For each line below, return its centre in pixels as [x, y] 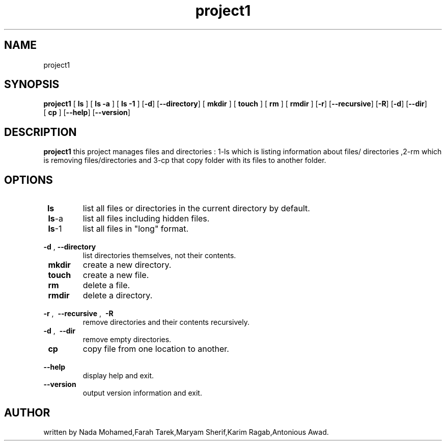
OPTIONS [29, 180]
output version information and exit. [142, 393]
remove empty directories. [127, 340]
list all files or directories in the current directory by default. [196, 208]
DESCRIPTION [40, 132]
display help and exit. [118, 376]
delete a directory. [118, 296]
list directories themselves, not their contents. [159, 256]
